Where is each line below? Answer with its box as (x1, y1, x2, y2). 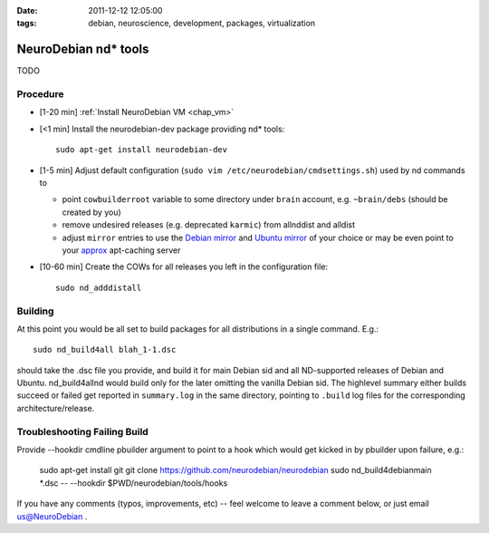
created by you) (62, 207, 121, 218)
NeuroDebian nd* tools (16, 42, 149, 57)
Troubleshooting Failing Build (16, 425, 149, 438)
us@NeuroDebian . (16, 510, 88, 521)
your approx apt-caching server (62, 245, 181, 256)
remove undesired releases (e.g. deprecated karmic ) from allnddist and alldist (62, 219, 356, 230)
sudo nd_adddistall (55, 282, 142, 293)
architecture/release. (16, 402, 95, 413)
